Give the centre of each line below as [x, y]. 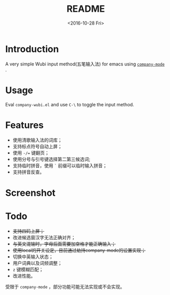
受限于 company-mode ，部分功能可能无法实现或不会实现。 [65, 286]
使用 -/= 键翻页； [31, 153]
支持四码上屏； [28, 231]
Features [25, 125]
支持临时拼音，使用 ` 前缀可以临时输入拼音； [60, 165]
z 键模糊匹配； [28, 269]
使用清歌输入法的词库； [37, 140]
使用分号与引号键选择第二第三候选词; [52, 159]
